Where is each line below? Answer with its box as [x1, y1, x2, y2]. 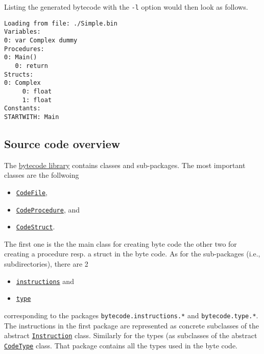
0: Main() [4, 54, 37, 61]
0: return [15, 62, 48, 69]
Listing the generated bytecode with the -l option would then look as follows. [4, 2, 248, 12]
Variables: [4, 28, 41, 36]
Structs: [4, 70, 34, 78]
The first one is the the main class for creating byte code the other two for [4, 238, 237, 249]
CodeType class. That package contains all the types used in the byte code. [4, 340, 238, 350]
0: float [22, 87, 52, 95]
